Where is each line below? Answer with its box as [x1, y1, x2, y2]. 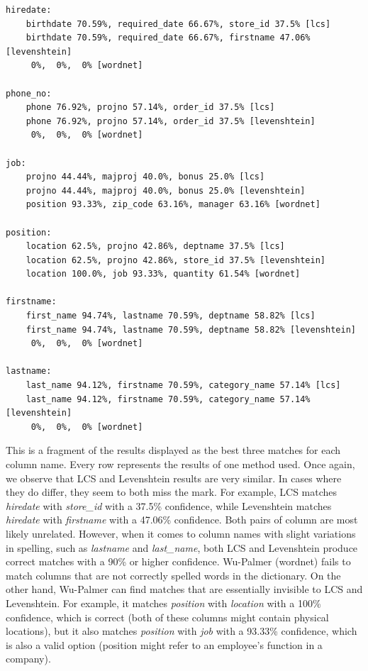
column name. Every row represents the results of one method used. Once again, [6, 457, 355, 471]
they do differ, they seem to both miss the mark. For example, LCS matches [6, 484, 338, 499]
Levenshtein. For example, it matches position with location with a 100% [6, 595, 321, 610]
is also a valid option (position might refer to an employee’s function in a [6, 637, 323, 652]
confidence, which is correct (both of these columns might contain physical [6, 609, 329, 624]
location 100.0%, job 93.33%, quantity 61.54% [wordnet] [26, 269, 301, 279]
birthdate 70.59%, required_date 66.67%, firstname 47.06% [26, 33, 311, 43]
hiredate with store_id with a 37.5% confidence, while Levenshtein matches [6, 498, 332, 513]
